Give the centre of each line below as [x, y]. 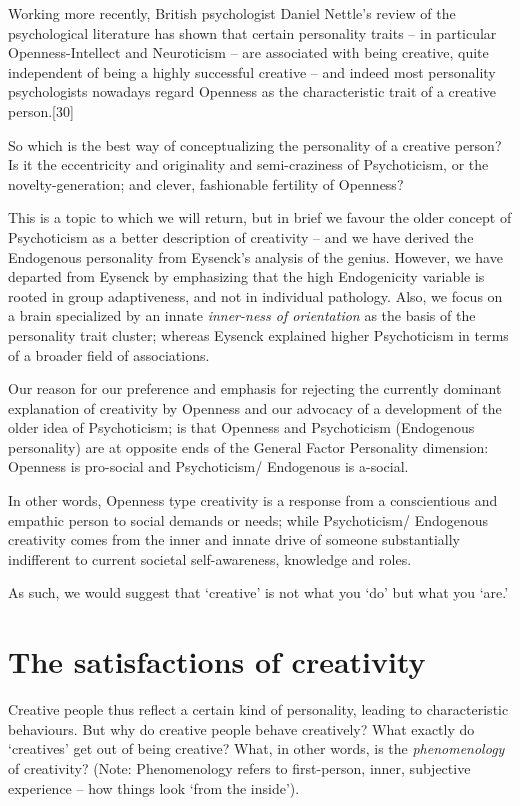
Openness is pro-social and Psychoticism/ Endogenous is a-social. [208, 466]
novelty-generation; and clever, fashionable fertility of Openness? [206, 183]
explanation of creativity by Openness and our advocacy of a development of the [255, 407]
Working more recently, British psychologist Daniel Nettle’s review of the [232, 13]
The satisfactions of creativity [217, 661]
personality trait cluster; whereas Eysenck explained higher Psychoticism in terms [258, 334]
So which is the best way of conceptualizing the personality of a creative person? [255, 144]
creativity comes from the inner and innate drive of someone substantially [234, 539]
